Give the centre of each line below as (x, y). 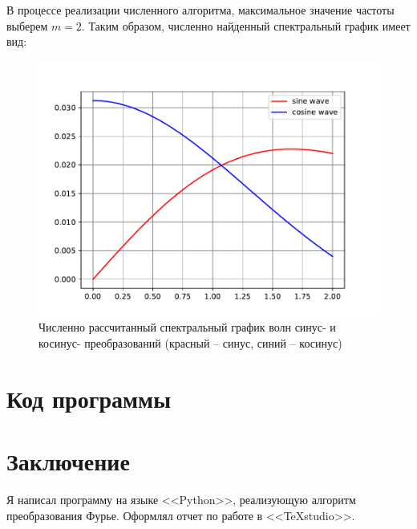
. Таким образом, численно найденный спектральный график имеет (246, 25)
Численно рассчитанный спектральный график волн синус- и (187, 327)
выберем (27, 25)
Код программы (89, 398)
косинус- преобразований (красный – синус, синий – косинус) (190, 342)
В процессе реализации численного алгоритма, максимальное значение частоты (200, 10)
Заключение (68, 461)
